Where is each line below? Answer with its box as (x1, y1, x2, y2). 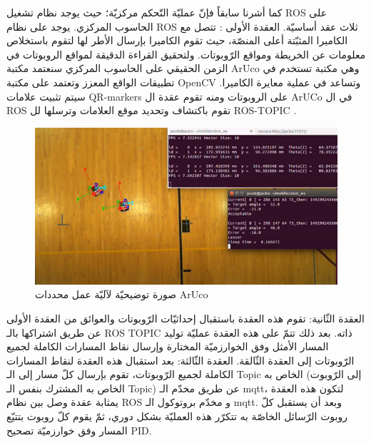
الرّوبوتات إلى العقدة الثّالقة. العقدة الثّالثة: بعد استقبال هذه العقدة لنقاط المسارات (6, 352, 355, 367)
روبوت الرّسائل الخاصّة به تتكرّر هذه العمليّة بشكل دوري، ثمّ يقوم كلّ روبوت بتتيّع (6, 409, 348, 424)
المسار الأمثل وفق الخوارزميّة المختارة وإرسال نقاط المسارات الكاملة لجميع (6, 339, 329, 354)
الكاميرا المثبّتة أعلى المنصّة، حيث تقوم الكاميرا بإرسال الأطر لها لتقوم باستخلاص (6, 33, 348, 48)
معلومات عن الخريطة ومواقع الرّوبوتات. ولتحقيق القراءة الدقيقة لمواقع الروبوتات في (6, 46, 366, 61)
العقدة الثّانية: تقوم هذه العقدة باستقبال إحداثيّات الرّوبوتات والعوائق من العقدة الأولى (6, 310, 365, 325)
